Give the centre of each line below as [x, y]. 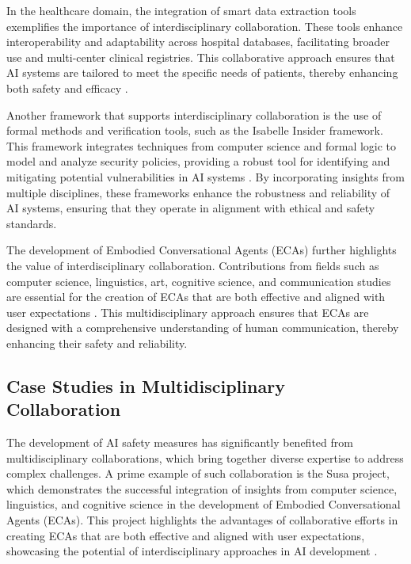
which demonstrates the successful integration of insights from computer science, [202, 488]
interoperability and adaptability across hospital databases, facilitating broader [198, 42]
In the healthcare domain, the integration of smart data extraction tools [181, 10]
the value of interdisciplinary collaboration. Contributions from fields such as [193, 265]
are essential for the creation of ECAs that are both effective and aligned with [196, 297]
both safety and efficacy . [67, 88]
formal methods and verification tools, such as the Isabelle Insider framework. [195, 130]
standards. [32, 223]
